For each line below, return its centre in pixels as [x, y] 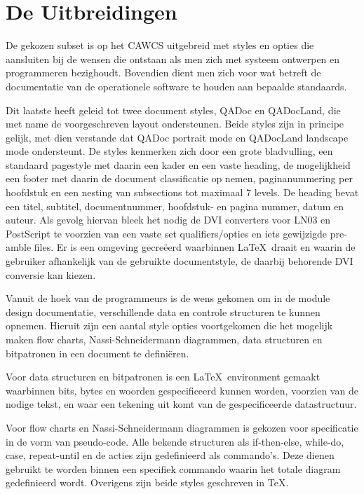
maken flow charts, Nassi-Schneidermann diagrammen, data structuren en [164, 339]
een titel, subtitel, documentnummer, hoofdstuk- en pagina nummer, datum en [175, 206]
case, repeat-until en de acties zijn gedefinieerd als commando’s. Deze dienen [170, 455]
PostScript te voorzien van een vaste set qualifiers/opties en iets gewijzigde [167, 233]
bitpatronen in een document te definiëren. [97, 353]
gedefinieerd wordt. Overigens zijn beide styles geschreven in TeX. [147, 482]
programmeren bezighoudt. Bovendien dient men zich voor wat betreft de [163, 73]
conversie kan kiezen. [51, 274]
